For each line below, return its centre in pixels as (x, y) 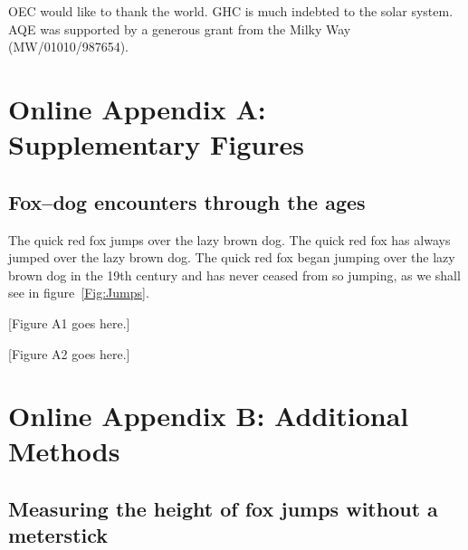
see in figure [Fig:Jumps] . (79, 293)
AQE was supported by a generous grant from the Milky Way (180, 28)
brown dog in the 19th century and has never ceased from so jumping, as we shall (234, 275)
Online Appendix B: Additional (209, 416)
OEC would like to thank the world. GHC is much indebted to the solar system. (231, 11)
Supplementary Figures (156, 144)
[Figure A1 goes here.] (69, 322)
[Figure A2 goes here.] (69, 353)
